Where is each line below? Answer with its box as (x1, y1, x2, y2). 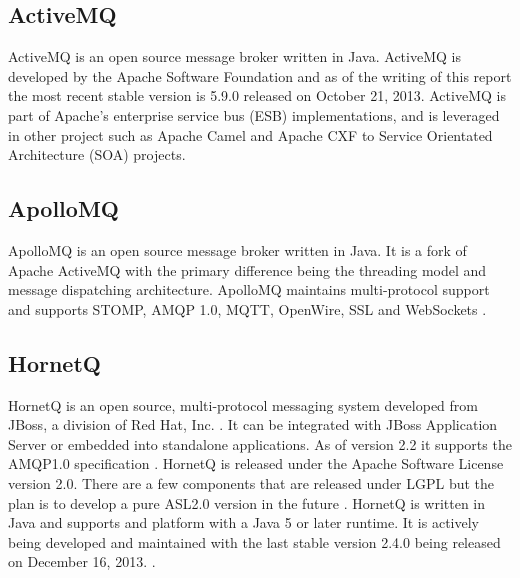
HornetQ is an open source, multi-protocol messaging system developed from (8, 394, 478, 415)
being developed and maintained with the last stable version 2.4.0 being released (8, 531, 501, 552)
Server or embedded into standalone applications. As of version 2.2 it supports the (8, 433, 512, 454)
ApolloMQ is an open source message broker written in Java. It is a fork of (8, 239, 467, 260)
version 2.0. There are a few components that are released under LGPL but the (8, 472, 495, 493)
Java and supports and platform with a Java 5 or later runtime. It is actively (8, 512, 479, 533)
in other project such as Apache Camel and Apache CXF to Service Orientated (8, 124, 493, 145)
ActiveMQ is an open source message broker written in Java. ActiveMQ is (8, 46, 461, 67)
